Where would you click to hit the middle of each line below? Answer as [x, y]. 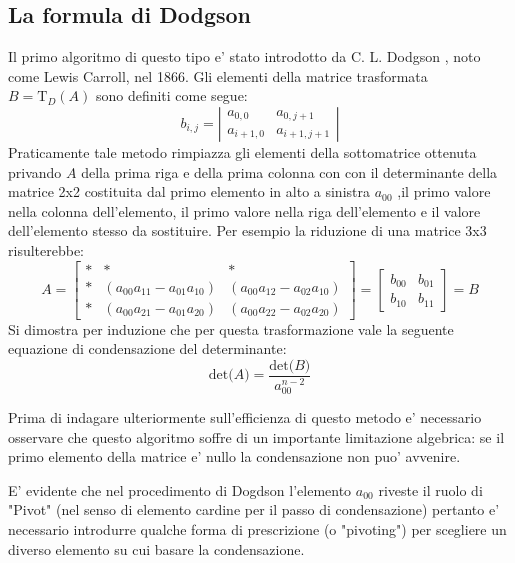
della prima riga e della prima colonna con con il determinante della [289, 171]
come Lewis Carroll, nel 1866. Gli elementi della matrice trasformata [218, 75]
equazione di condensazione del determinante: [147, 348]
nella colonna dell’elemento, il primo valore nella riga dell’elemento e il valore [244, 210]
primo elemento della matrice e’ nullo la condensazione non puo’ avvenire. [234, 456]
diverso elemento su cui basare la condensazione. [156, 548]
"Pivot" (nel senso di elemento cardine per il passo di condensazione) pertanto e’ [254, 509]
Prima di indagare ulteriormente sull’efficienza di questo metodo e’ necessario [245, 416]
